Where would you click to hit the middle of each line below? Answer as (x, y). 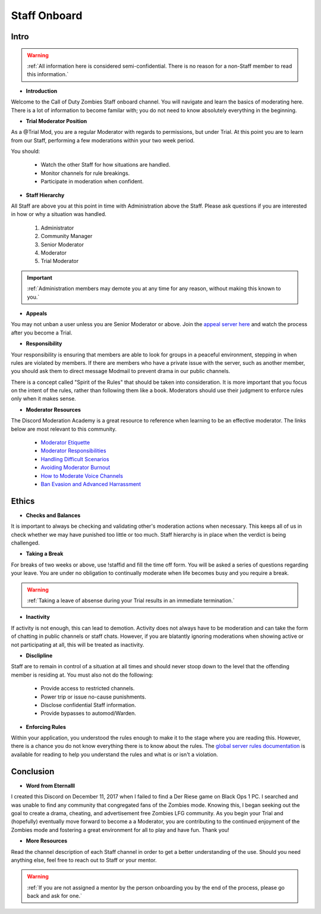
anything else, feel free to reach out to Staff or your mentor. (84, 860)
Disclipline (39, 655)
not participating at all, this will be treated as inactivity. (78, 644)
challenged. (25, 543)
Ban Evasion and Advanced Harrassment (91, 484)
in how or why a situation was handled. (59, 214)
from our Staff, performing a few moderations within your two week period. (103, 140)
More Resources (47, 841)
